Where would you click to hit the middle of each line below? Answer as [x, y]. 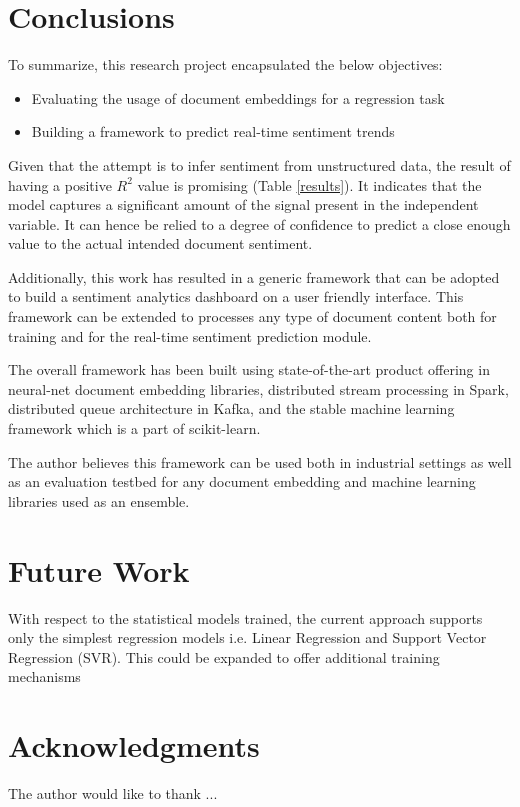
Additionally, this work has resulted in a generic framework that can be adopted [254, 276]
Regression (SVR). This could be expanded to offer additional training [224, 656]
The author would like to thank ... [113, 793]
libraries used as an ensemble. [99, 500]
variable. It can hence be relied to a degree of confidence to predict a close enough [259, 223]
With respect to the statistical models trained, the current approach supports [245, 617]
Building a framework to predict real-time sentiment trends [213, 131]
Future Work [99, 569]
